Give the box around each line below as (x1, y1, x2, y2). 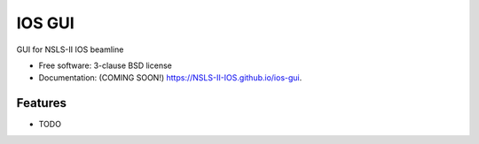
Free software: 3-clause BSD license (38, 60, 172, 71)
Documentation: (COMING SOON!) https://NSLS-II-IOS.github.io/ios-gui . (38, 72, 302, 83)
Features (16, 95, 67, 110)
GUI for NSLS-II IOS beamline (16, 44, 124, 55)
